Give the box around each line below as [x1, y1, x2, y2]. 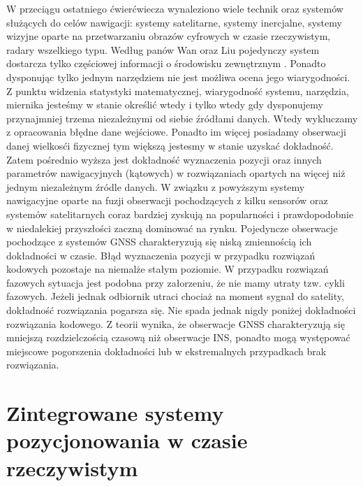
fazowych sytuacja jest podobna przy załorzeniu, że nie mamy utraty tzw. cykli [6, 275, 345, 290]
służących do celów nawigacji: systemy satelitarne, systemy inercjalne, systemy [6, 15, 342, 29]
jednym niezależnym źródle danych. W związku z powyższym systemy [6, 179, 305, 194]
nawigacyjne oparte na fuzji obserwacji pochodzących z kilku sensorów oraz [6, 193, 328, 208]
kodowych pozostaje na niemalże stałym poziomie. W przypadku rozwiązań [6, 262, 329, 276]
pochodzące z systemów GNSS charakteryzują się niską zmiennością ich [6, 234, 312, 249]
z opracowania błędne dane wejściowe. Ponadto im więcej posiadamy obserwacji [6, 124, 346, 139]
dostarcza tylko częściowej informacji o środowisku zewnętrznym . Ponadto [6, 56, 326, 71]
